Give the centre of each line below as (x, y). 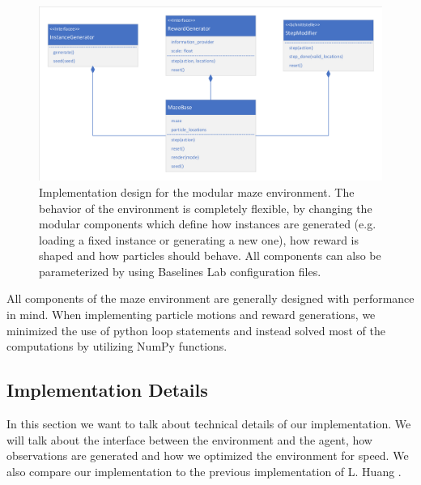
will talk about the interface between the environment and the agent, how (189, 439)
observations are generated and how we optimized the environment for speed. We (208, 455)
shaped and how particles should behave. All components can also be (210, 255)
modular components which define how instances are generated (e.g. (208, 224)
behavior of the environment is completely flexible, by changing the (206, 208)
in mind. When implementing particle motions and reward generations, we (191, 315)
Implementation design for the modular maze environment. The (197, 191)
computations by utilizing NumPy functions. (117, 346)
